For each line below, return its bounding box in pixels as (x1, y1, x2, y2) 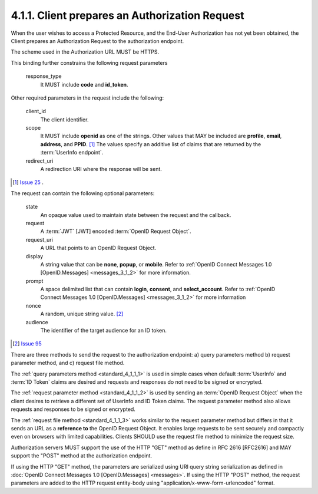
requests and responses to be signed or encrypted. (11, 406, 135, 413)
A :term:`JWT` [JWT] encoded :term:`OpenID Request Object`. (40, 228, 191, 235)
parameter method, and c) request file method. (11, 360, 125, 367)
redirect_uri (25, 157, 54, 164)
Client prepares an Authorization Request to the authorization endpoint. (11, 37, 184, 44)
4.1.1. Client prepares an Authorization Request (11, 9, 244, 22)
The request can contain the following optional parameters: (11, 189, 155, 197)
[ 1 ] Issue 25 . (12, 179, 44, 186)
